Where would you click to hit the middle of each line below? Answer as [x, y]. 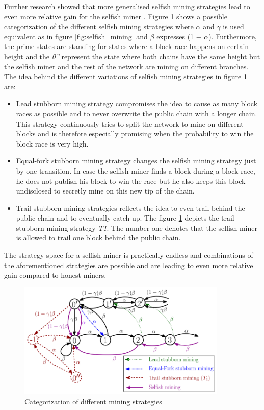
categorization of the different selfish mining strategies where [99, 26]
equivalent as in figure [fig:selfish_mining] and [76, 36]
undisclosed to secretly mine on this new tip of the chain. [105, 191]
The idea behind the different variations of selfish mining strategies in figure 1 [126, 76]
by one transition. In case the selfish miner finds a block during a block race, [136, 170]
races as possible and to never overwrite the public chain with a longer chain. [137, 113]
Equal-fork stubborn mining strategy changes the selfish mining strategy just [136, 161]
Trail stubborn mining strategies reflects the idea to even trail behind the [130, 208]
